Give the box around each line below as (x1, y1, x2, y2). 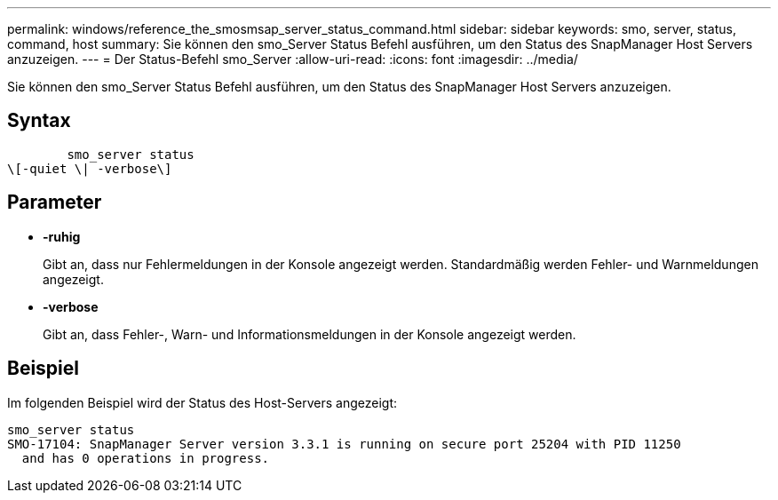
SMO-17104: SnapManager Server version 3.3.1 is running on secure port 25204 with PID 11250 (7, 436, 681, 451)
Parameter (7, 191, 102, 214)
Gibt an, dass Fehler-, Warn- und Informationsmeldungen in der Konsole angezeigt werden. (43, 326, 576, 342)
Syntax (7, 109, 71, 132)
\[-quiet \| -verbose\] (7, 161, 172, 176)
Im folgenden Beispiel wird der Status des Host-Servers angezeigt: (7, 394, 397, 410)
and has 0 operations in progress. (21, 450, 270, 465)
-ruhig (43, 228, 81, 244)
